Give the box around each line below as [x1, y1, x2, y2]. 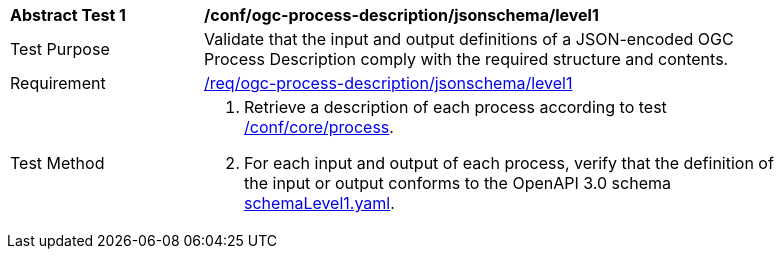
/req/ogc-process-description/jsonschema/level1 [204, 73, 573, 93]
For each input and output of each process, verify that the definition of [244, 153, 774, 173]
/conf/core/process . [244, 117, 394, 137]
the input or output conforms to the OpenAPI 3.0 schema [244, 173, 671, 193]
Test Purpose [10, 39, 110, 59]
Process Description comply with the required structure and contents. [204, 49, 729, 69]
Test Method [10, 153, 105, 173]
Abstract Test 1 [10, 5, 126, 25]
